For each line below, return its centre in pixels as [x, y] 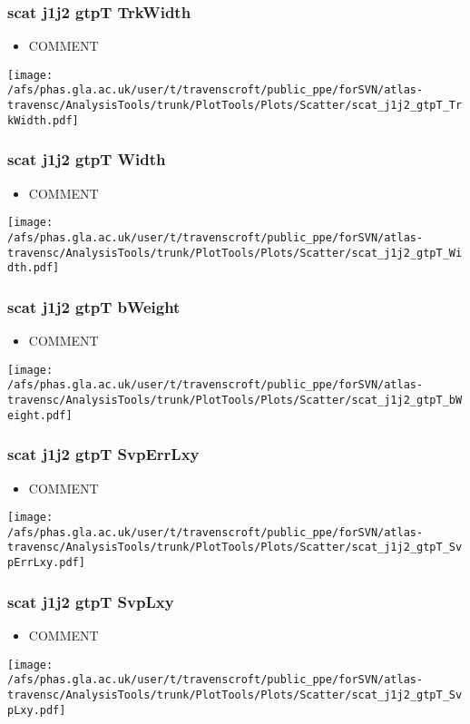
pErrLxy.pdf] [46, 563]
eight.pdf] [40, 415]
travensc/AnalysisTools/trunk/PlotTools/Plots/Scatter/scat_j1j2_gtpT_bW [235, 400]
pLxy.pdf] [37, 710]
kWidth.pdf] [43, 120]
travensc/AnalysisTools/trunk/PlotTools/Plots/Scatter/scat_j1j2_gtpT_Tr [235, 106]
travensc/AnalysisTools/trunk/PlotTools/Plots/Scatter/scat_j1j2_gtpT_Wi [235, 253]
